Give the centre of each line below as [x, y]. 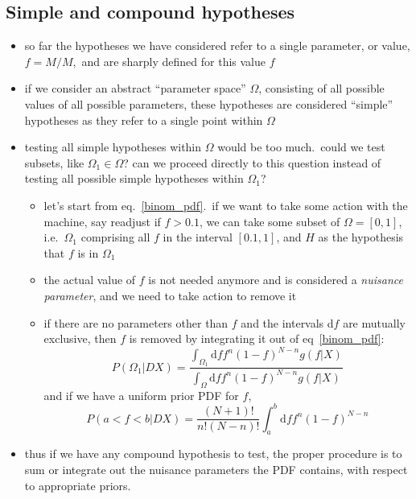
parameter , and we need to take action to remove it [170, 295]
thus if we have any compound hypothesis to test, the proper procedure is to [213, 454]
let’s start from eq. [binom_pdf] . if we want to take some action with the [226, 205]
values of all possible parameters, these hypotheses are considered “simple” [209, 103]
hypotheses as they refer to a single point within [144, 120]
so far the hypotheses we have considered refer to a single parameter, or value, [217, 45]
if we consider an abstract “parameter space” [135, 88]
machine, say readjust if [102, 221]
